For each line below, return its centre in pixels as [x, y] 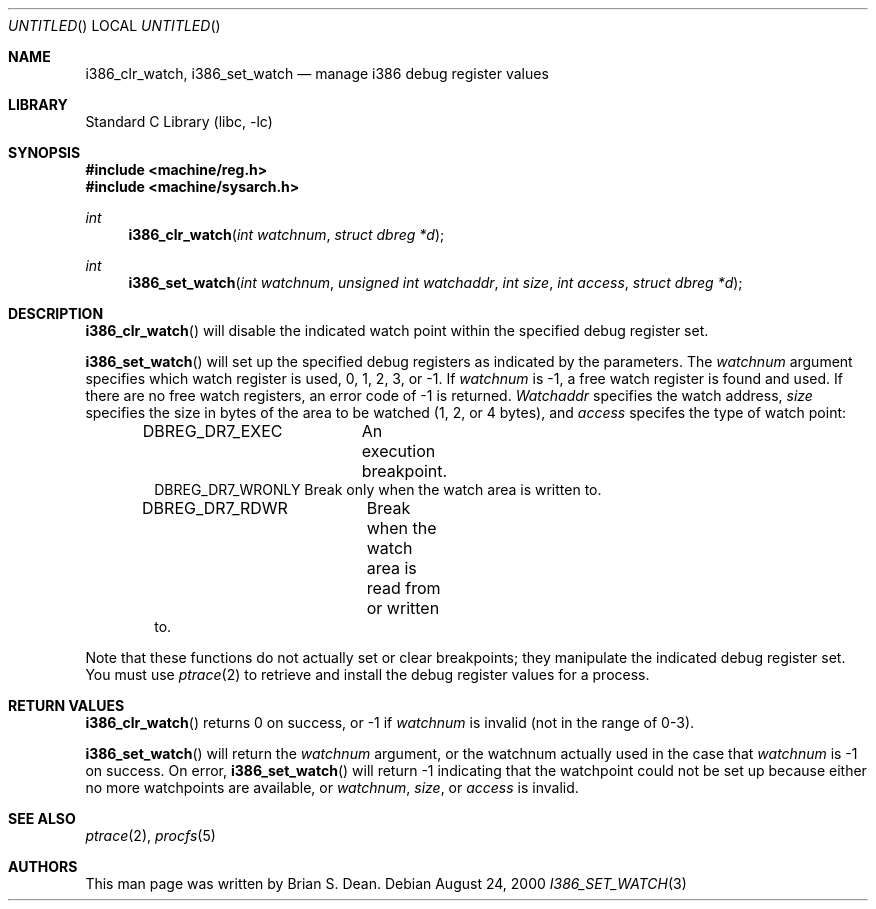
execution [398, 451]
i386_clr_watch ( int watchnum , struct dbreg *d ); [286, 234]
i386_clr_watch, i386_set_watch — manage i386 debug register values [317, 73]
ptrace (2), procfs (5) [150, 835]
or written [403, 608]
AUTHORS [43, 866]
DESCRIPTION [56, 313]
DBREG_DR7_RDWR [215, 508]
